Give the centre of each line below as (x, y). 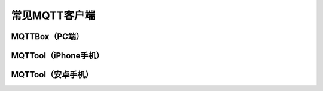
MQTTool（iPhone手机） (57, 56)
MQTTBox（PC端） (47, 37)
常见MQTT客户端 (53, 15)
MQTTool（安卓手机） (52, 75)
